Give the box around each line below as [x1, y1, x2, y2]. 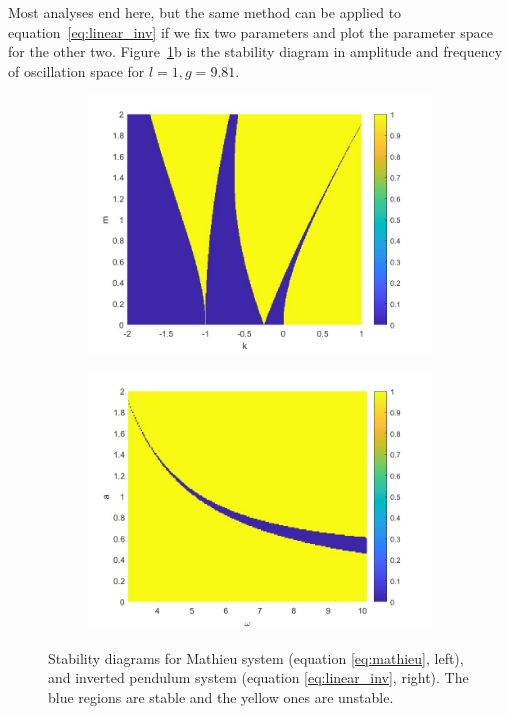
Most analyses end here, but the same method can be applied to [8, 2, 402, 22]
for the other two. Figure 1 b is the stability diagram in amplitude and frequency [8, 41, 503, 62]
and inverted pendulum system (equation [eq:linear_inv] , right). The [48, 667, 469, 688]
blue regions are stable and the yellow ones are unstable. [48, 686, 394, 707]
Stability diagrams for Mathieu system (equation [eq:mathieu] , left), [48, 647, 464, 668]
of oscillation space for [8, 60, 145, 81]
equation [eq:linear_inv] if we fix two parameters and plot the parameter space [8, 21, 493, 42]
